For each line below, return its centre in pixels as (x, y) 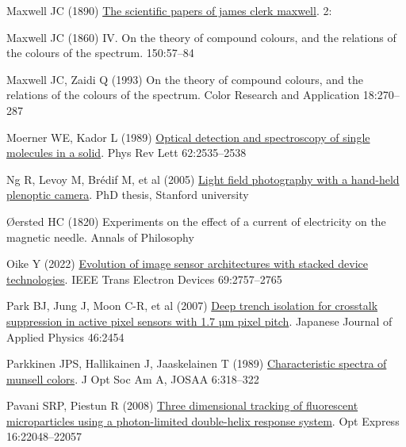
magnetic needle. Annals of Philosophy (100, 237)
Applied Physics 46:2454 (65, 336)
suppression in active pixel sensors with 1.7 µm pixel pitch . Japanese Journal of (199, 321)
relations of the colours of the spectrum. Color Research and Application (183, 95)
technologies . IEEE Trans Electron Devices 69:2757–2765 (144, 279)
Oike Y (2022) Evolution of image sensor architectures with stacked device (187, 264)
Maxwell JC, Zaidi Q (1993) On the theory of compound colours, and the (185, 79)
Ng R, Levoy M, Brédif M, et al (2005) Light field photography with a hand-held (203, 179)
